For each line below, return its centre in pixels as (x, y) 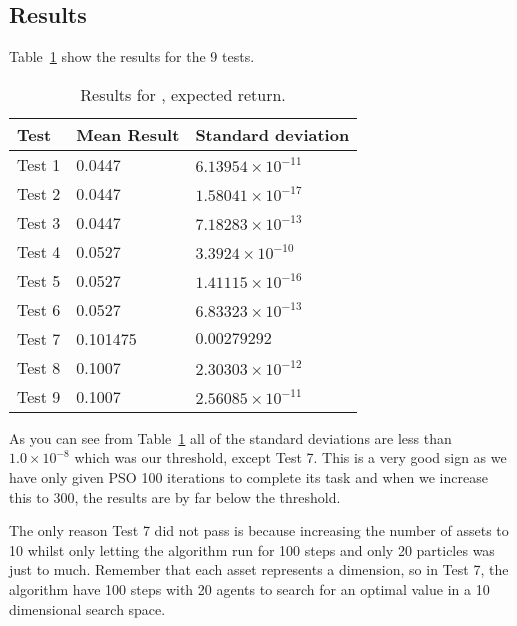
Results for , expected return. (183, 94)
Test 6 (39, 309)
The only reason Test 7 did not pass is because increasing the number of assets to (259, 530)
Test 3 (39, 222)
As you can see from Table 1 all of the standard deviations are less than (230, 437)
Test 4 (39, 251)
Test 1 (39, 164)
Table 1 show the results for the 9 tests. (132, 56)
